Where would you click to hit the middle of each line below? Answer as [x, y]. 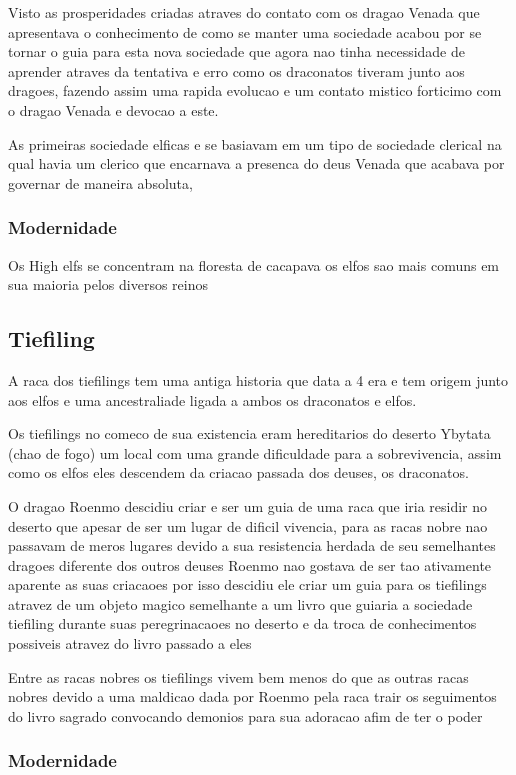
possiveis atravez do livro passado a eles [130, 643]
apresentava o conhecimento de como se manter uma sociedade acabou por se [245, 31]
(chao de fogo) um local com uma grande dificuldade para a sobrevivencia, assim [255, 452]
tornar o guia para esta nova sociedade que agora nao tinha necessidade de [237, 51]
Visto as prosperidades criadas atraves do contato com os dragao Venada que [244, 12]
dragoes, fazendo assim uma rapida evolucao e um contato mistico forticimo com [255, 90]
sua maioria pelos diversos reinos [108, 284]
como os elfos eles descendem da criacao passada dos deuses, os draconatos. [238, 472]
